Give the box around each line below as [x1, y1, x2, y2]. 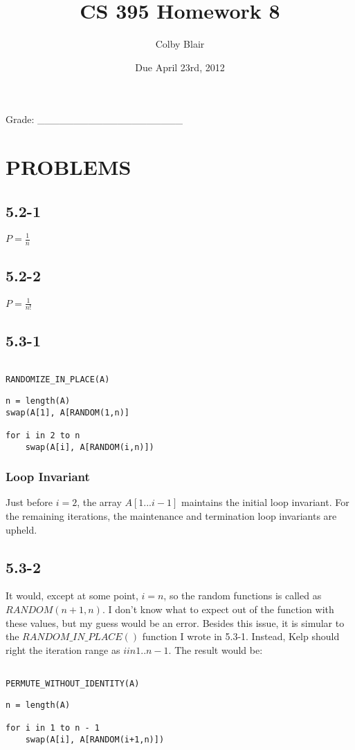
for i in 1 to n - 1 [6, 722, 100, 733]
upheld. [6, 522, 37, 536]
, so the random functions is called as [163, 588, 322, 603]
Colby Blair [155, 37, 205, 51]
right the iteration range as [6, 642, 120, 657]
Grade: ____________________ [6, 112, 183, 126]
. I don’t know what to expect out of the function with [102, 601, 334, 616]
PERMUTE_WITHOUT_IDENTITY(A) [6, 679, 140, 688]
